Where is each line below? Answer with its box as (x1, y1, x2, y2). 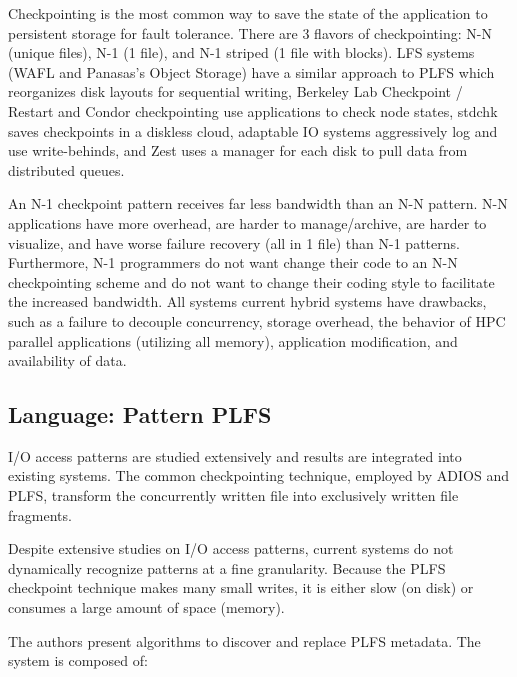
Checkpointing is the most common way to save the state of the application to (8, 3, 488, 23)
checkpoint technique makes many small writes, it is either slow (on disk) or (8, 577, 474, 598)
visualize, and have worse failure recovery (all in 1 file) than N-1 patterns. (8, 232, 460, 253)
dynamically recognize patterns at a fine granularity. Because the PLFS (8, 557, 446, 578)
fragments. (8, 504, 72, 525)
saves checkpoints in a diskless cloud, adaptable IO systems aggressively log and (8, 120, 498, 141)
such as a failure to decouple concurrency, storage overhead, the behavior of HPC (8, 310, 506, 331)
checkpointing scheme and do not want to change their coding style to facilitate (8, 271, 495, 292)
